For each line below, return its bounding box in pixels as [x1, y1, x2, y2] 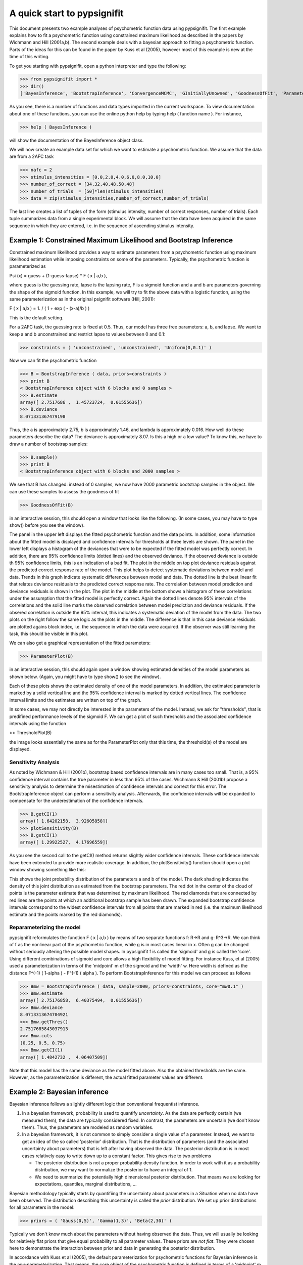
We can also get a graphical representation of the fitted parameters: [9, 640, 151, 646]
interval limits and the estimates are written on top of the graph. [9, 697, 141, 703]
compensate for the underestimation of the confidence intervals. [9, 797, 144, 804]
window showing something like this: [9, 867, 86, 873]
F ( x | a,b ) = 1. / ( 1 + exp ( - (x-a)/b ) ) [9, 305, 90, 311]
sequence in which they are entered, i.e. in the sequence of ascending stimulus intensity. [9, 223, 194, 229]
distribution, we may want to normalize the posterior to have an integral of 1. [34, 1167, 193, 1173]
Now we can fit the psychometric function [9, 357, 97, 364]
